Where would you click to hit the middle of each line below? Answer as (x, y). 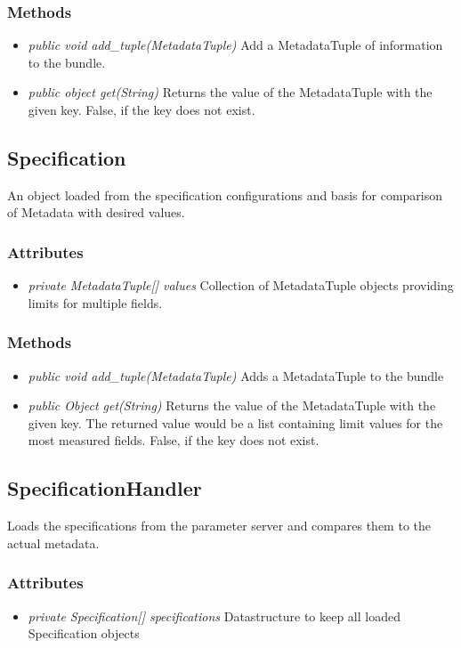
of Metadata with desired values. (96, 212)
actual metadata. (53, 543)
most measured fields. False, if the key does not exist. (174, 440)
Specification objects (84, 633)
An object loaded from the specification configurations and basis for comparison (225, 194)
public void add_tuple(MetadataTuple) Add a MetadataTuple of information (235, 45)
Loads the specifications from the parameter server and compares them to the (219, 526)
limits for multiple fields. (95, 302)
